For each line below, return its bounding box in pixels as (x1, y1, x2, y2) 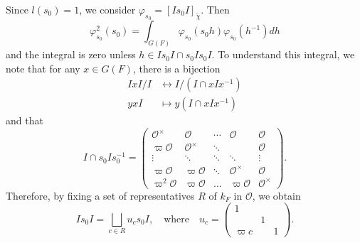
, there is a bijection (132, 60, 221, 75)
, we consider (79, 2, 136, 16)
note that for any (6, 60, 80, 75)
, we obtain (252, 188, 301, 202)
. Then (201, 2, 230, 16)
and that (6, 113, 43, 128)
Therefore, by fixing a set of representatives (6, 188, 195, 202)
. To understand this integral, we (211, 47, 355, 62)
